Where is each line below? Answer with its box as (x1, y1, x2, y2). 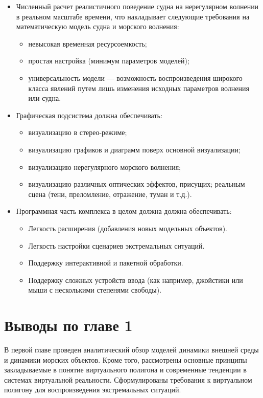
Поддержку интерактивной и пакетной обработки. (28, 257, 183, 268)
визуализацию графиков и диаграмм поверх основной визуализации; (28, 144, 241, 154)
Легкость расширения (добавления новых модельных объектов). (28, 223, 228, 233)
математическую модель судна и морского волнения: (16, 21, 179, 32)
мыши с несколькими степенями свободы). (28, 284, 162, 295)
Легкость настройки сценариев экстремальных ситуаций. (28, 240, 205, 251)
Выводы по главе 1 (4, 315, 133, 336)
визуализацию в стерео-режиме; (28, 127, 127, 138)
